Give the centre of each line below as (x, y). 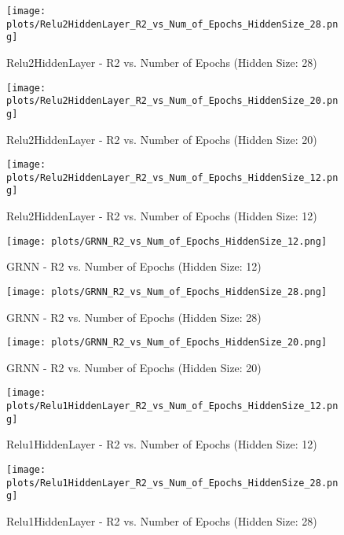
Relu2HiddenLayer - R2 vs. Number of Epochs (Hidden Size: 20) (162, 139)
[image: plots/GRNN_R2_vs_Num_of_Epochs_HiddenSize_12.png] (167, 241)
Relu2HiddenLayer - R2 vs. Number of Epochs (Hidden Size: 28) (162, 62)
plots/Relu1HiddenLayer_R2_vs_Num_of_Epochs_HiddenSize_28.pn (172, 483)
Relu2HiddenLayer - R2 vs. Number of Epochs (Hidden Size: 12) (162, 216)
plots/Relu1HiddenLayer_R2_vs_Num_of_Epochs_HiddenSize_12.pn (172, 406)
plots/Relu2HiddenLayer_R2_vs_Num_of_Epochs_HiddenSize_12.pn (172, 177)
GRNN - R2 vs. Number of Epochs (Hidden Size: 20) (134, 367)
